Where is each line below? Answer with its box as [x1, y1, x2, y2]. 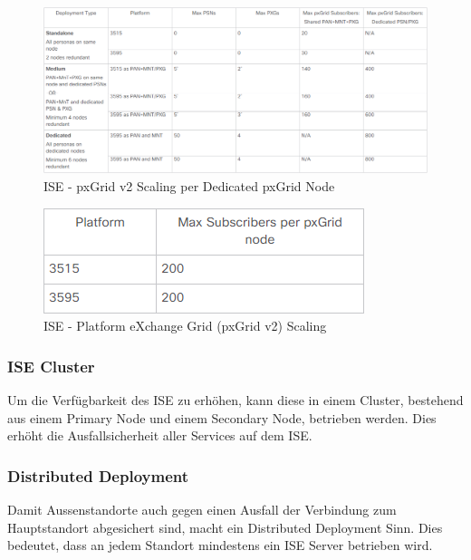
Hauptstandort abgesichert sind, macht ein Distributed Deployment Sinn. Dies [7, 517, 443, 536]
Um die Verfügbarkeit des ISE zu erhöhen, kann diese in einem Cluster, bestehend [7, 391, 464, 410]
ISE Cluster [7, 354, 95, 377]
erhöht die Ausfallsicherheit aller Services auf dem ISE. [7, 426, 312, 445]
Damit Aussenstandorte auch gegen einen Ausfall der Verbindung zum [7, 500, 397, 519]
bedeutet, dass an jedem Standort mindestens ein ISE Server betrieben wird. [7, 536, 433, 555]
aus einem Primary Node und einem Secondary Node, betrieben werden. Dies [7, 408, 437, 427]
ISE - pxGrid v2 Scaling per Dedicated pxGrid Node [43, 177, 335, 196]
